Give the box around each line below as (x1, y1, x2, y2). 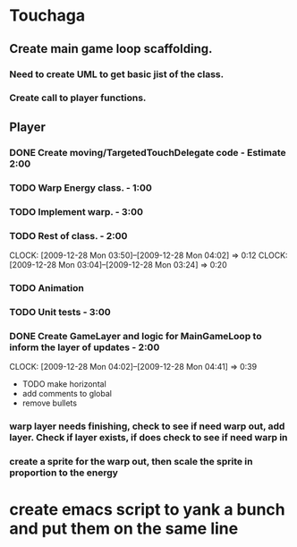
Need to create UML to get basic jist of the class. (9, 68, 225, 81)
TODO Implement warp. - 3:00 (9, 205, 143, 218)
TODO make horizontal (21, 379, 107, 389)
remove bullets (21, 397, 78, 408)
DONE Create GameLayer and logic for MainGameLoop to (9, 329, 262, 342)
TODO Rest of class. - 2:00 (9, 229, 128, 242)
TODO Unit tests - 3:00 (9, 305, 112, 318)
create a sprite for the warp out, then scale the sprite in (9, 455, 253, 467)
